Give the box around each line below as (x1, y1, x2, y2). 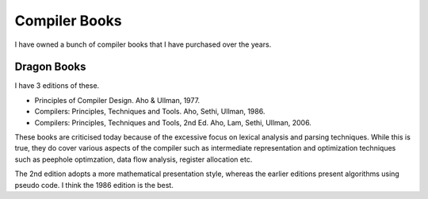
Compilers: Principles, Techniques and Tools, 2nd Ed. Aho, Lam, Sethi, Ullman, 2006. (34, 117, 312, 127)
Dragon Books (14, 60, 86, 74)
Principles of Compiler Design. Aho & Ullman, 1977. (34, 95, 201, 105)
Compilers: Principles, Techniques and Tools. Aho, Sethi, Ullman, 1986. (34, 107, 266, 117)
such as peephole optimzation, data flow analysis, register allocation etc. (14, 155, 253, 164)
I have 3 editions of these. (14, 81, 100, 90)
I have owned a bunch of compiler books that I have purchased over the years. (14, 40, 272, 49)
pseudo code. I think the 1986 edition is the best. (14, 180, 174, 189)
